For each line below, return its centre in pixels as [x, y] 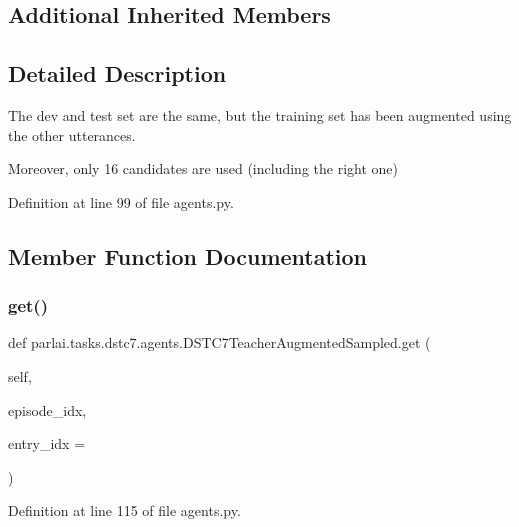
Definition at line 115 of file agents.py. [124, 510]
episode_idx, [47, 409]
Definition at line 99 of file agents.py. [121, 201]
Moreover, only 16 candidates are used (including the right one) [203, 168]
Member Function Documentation [188, 255]
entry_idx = [47, 443]
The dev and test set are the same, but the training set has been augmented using [260, 114]
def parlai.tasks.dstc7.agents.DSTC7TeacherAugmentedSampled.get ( [219, 342]
